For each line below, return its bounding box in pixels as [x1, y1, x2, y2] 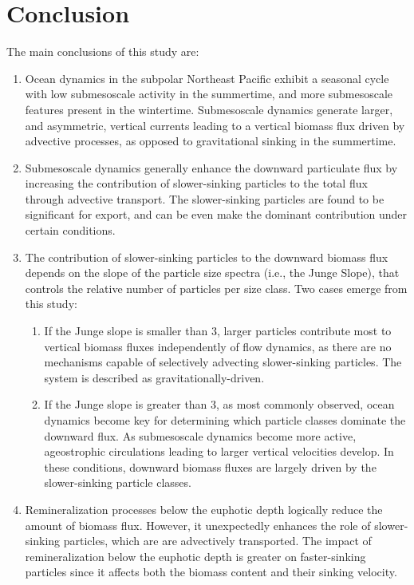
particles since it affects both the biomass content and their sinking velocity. [25, 563, 397, 580]
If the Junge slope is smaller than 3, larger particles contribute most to [44, 322, 392, 339]
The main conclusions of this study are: [6, 43, 199, 60]
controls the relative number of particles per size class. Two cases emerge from [25, 279, 408, 296]
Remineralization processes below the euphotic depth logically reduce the [25, 500, 383, 517]
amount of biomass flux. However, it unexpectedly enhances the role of [25, 516, 371, 533]
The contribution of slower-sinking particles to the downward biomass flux [25, 248, 388, 265]
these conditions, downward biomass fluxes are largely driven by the [44, 458, 377, 475]
